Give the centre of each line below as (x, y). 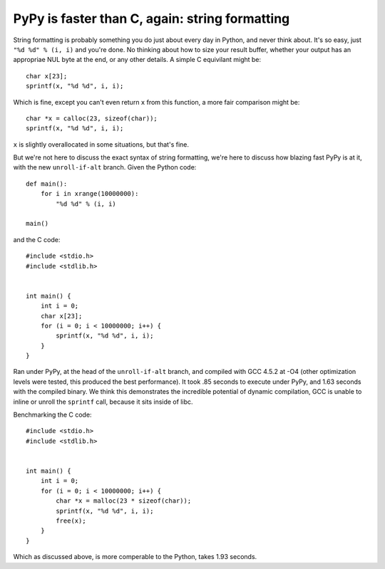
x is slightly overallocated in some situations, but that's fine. (101, 144)
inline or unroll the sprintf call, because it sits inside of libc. (103, 402)
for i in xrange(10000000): (89, 194)
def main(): (47, 184)
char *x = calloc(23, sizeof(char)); (92, 118)
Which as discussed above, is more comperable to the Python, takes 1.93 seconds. (135, 557)
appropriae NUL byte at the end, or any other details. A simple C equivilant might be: (137, 60)
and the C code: (37, 239)
